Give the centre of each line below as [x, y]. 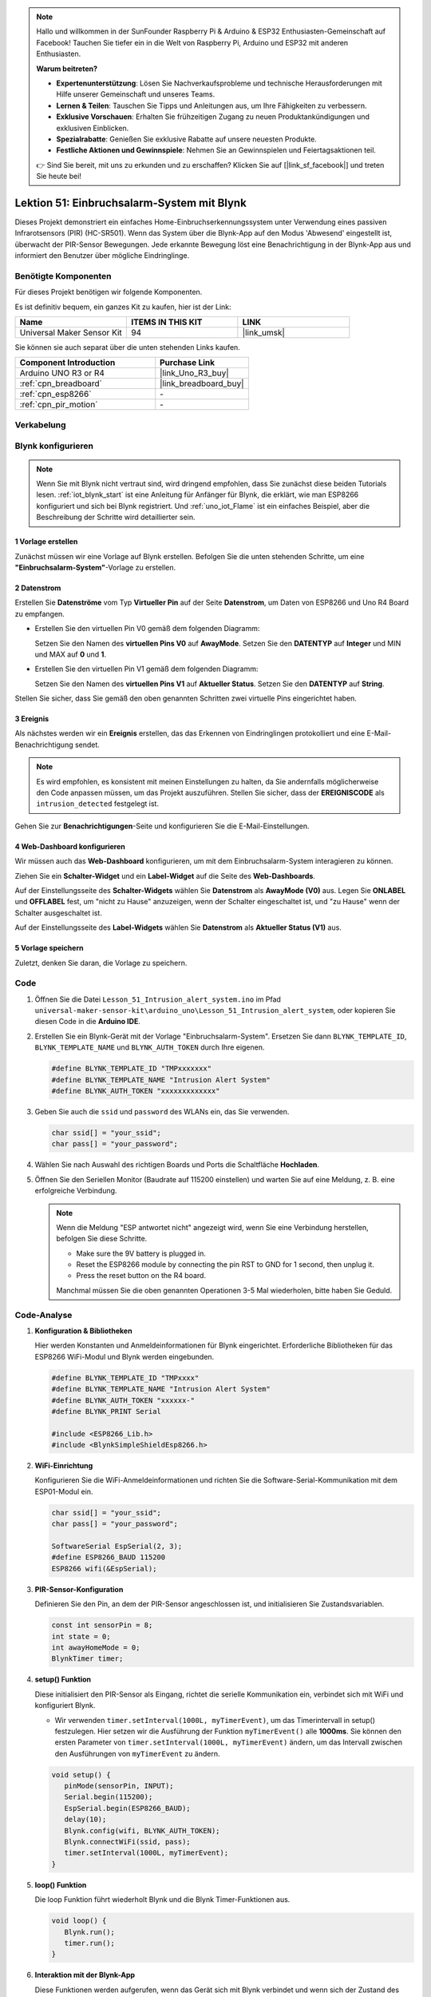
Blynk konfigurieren [54, 446]
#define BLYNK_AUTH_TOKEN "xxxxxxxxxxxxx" [136, 1091]
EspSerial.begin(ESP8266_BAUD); [127, 1808]
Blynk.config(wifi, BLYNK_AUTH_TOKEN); [142, 1830]
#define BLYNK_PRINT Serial [106, 1411]
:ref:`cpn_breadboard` [61, 383]
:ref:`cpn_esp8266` [55, 394]
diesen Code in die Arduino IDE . [88, 1022]
